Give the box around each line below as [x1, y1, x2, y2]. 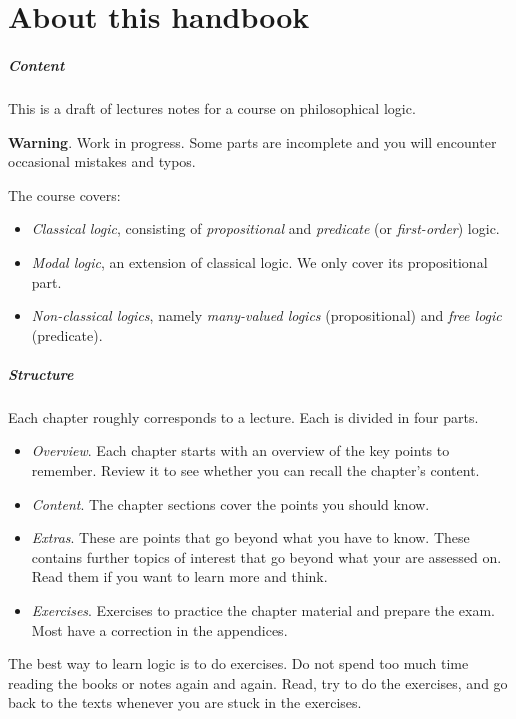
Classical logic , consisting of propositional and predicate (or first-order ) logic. [31, 218, 500, 239]
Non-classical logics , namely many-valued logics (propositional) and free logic [31, 305, 502, 326]
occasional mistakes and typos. [8, 151, 196, 172]
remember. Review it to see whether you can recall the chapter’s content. [31, 460, 480, 481]
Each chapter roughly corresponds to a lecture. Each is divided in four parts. [8, 406, 479, 427]
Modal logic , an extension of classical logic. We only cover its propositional [31, 251, 488, 272]
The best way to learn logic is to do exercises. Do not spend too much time [8, 653, 469, 674]
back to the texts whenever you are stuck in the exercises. [8, 692, 362, 713]
